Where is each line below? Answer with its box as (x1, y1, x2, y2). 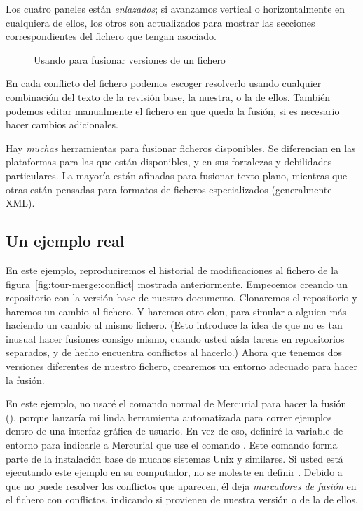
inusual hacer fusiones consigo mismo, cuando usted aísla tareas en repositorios (6, 331, 345, 346)
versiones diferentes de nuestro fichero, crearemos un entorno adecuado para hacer (6, 359, 357, 374)
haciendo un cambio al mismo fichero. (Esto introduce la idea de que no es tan (6, 318, 343, 332)
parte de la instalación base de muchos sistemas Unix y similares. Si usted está (6, 451, 343, 465)
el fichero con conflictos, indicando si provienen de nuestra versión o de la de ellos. (6, 492, 358, 507)
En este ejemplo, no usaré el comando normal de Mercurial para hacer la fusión (6, 396, 347, 411)
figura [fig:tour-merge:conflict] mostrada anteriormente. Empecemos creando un (6, 276, 348, 291)
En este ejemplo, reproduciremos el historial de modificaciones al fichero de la (6, 262, 339, 277)
